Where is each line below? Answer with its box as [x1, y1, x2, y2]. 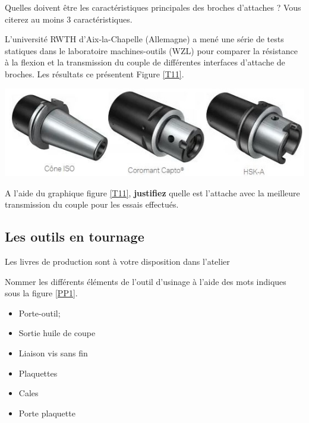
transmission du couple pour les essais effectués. [5, 198, 179, 211]
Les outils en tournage [5, 227, 144, 246]
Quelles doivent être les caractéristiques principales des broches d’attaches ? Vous [5, 1, 301, 13]
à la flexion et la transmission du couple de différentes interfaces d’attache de [5, 56, 285, 68]
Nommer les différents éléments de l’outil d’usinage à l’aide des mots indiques [5, 275, 286, 287]
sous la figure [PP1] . [5, 287, 78, 299]
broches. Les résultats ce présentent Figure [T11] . [5, 67, 184, 80]
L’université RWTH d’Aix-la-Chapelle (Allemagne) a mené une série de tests [5, 33, 284, 45]
